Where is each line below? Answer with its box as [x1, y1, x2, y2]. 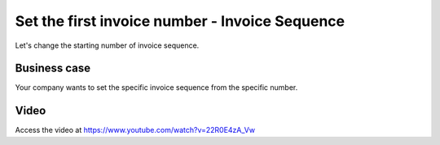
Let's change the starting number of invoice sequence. [15, 41, 200, 50]
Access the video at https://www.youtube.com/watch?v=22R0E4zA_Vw [15, 126, 256, 135]
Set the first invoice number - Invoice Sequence [15, 12, 345, 30]
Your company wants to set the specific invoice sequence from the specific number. [15, 83, 298, 92]
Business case [15, 62, 91, 75]
